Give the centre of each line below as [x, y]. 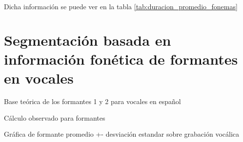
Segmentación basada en [88, 40]
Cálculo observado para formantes [55, 117]
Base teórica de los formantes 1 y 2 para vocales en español [92, 101]
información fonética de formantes [121, 59]
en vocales [39, 78]
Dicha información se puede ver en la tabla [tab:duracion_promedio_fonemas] [121, 6]
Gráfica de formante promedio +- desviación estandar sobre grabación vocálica [122, 134]
